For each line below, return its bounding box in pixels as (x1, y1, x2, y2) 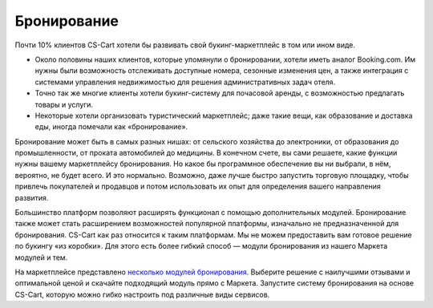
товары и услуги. (34, 99, 94, 109)
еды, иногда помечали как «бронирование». (34, 122, 188, 132)
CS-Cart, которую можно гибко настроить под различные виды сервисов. (14, 290, 270, 299)
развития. (14, 192, 49, 202)
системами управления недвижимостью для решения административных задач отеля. (34, 77, 336, 87)
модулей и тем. (14, 253, 68, 262)
